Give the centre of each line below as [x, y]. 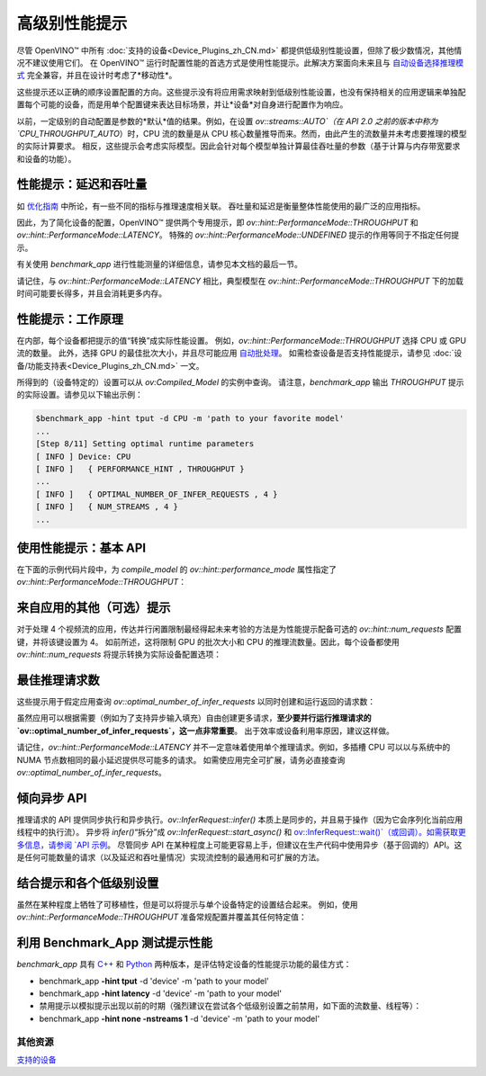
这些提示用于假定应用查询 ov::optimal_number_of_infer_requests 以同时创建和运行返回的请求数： [196, 701]
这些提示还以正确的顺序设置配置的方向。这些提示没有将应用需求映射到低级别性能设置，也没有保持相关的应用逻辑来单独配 [241, 92]
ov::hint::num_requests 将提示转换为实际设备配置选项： [119, 655]
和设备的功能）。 [46, 158]
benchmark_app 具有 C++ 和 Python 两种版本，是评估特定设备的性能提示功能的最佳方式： [184, 964]
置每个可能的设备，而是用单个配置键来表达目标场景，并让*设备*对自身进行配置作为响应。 [182, 104]
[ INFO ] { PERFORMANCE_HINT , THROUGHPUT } [140, 469]
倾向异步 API [52, 798]
